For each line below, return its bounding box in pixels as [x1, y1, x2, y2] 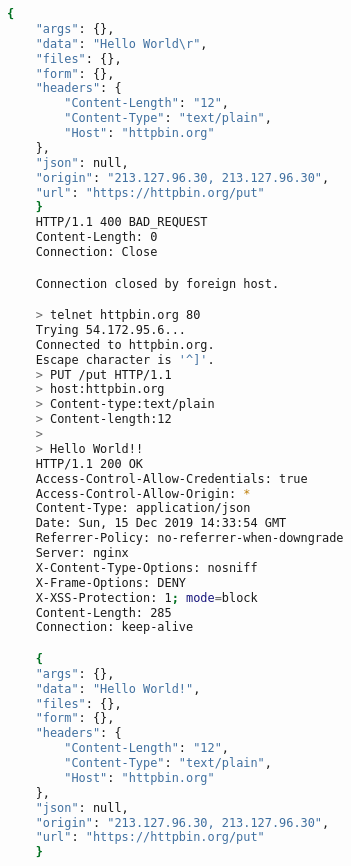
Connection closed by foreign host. [35, 276, 280, 291]
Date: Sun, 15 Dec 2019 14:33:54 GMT [35, 516, 287, 531]
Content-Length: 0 [35, 230, 158, 245]
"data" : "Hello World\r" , [35, 36, 208, 51]
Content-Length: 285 [35, 605, 172, 620]
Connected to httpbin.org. [35, 337, 215, 352]
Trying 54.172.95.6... [35, 322, 186, 337]
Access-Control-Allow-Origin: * [35, 486, 251, 501]
